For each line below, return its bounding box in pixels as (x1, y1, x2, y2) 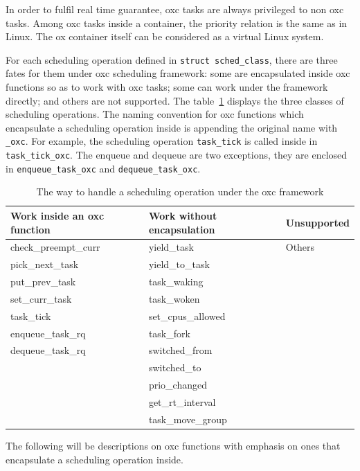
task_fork (148, 326, 190, 340)
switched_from (148, 343, 213, 357)
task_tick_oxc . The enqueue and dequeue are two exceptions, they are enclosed (6, 148, 348, 162)
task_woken (148, 291, 200, 305)
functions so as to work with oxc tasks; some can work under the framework (6, 80, 328, 94)
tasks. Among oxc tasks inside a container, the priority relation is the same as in (6, 15, 348, 30)
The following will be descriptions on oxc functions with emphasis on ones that (6, 438, 341, 452)
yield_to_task (148, 257, 210, 272)
